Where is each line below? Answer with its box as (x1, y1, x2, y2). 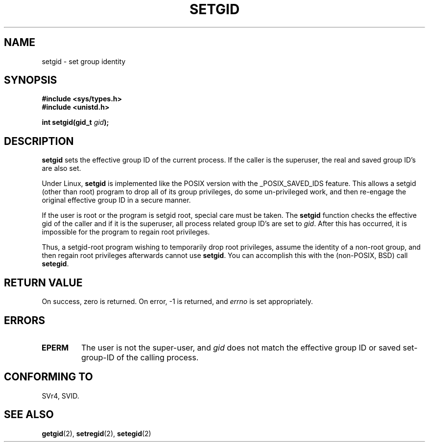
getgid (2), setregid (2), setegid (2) (42, 429, 151, 438)
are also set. (42, 164, 81, 173)
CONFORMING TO (4, 371, 93, 383)
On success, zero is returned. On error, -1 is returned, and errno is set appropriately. (42, 297, 313, 306)
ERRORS (4, 314, 46, 327)
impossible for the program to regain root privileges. (42, 228, 210, 236)
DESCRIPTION (4, 135, 74, 147)
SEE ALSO (4, 408, 54, 421)
